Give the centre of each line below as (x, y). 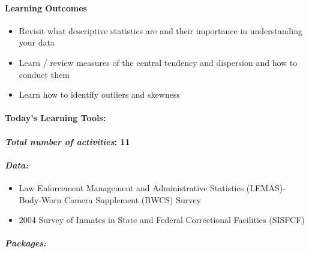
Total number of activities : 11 (67, 141)
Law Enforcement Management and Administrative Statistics (131, 187)
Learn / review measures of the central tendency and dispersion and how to (158, 62)
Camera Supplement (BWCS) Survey (133, 199)
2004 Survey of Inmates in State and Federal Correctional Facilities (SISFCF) (162, 220)
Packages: (26, 243)
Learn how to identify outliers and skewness (99, 94)
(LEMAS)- (266, 187)
